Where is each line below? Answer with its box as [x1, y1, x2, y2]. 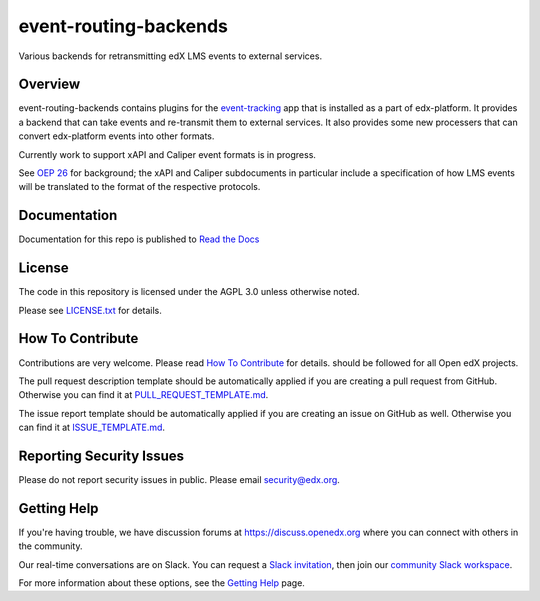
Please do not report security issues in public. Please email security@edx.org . [18, 473, 340, 485]
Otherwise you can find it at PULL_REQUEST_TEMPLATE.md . [18, 389, 269, 401]
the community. [18, 540, 83, 552]
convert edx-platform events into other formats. [18, 130, 215, 142]
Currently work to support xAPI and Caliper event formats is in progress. [18, 148, 317, 160]
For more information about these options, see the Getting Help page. [18, 577, 305, 589]
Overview [18, 76, 81, 93]
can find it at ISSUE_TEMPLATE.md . [18, 421, 165, 434]
